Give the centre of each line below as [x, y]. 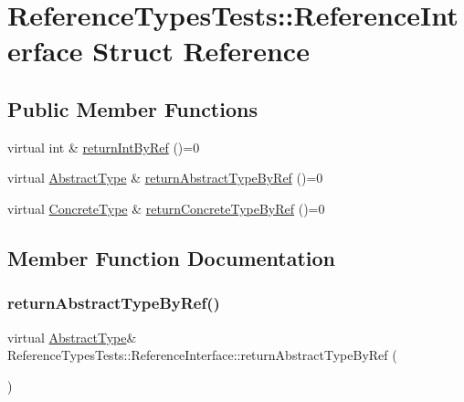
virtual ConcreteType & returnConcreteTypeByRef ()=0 [166, 208]
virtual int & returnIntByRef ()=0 [104, 147]
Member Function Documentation [172, 257]
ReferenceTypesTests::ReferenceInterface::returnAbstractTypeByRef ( [202, 355]
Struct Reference [201, 51]
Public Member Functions [132, 108]
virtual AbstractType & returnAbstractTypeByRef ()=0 [165, 178]
